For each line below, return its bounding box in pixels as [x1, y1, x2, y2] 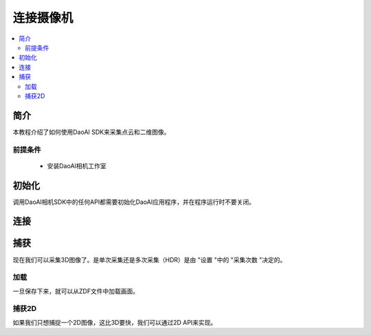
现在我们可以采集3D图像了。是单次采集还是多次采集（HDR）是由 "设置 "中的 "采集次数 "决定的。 [12, 255, 286, 264]
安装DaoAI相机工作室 [47, 161, 106, 170]
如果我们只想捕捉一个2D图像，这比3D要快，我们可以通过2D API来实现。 [12, 318, 217, 326]
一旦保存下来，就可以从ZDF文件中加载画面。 [12, 287, 139, 295]
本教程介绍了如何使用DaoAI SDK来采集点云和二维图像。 [12, 128, 170, 136]
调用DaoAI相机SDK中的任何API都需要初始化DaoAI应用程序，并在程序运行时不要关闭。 [12, 198, 256, 206]
